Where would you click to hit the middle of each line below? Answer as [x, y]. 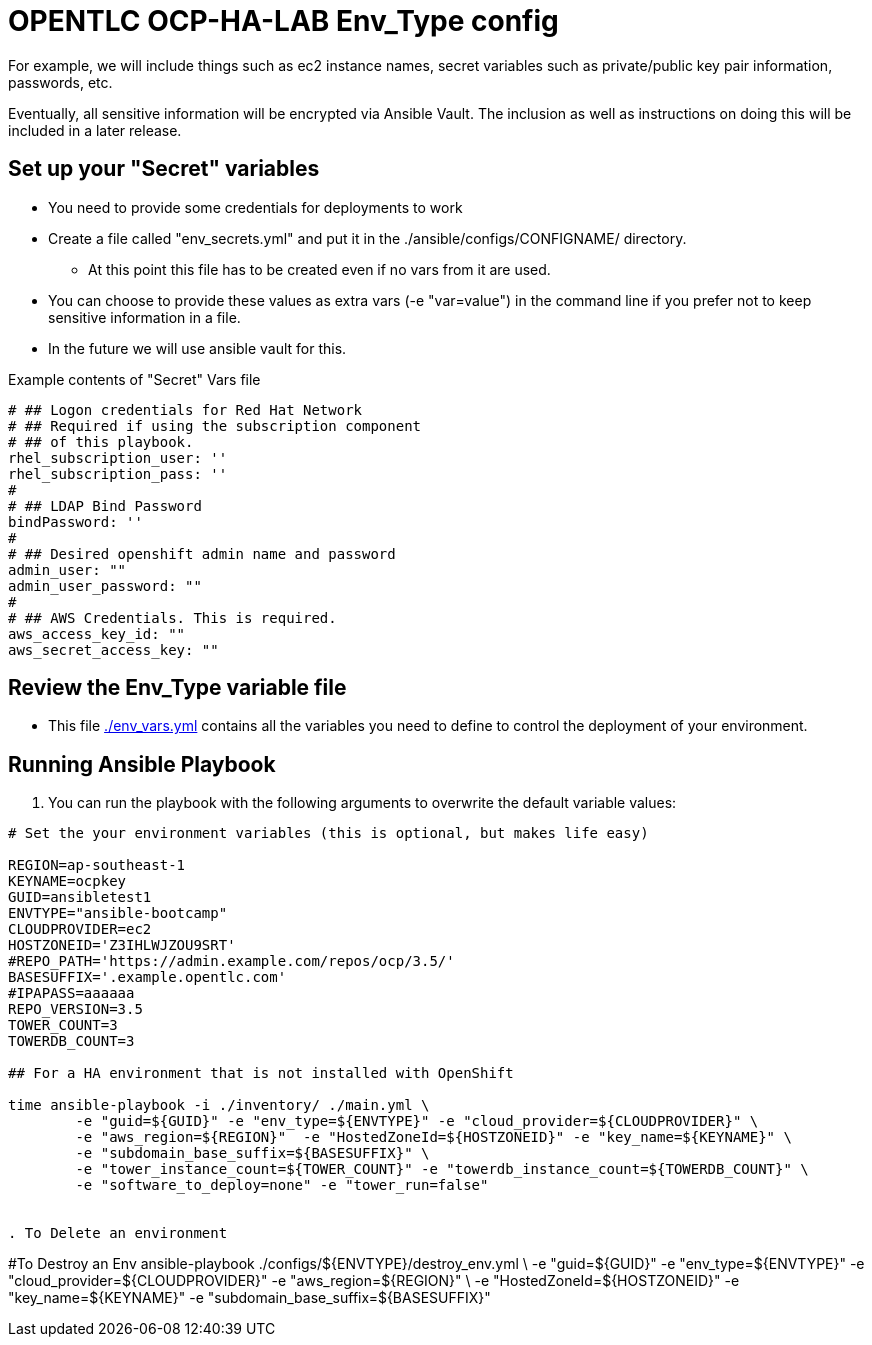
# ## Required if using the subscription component [215, 425]
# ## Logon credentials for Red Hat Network [185, 409]
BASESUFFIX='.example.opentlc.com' [147, 977]
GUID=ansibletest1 [80, 897]
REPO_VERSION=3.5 [75, 1009]
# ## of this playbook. [101, 441]
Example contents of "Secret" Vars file [134, 379]
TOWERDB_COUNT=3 [71, 1041]
